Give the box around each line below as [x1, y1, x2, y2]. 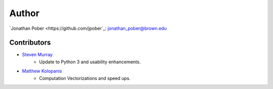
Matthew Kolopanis [22, 68, 62, 74]
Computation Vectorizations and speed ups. [39, 75, 131, 81]
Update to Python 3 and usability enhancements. [39, 59, 141, 65]
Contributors [9, 38, 51, 47]
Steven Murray [22, 52, 53, 58]
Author [9, 8, 40, 19]
